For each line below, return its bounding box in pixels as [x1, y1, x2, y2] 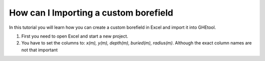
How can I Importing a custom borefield [9, 7, 174, 18]
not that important [21, 47, 58, 53]
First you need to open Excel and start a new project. [21, 33, 129, 39]
